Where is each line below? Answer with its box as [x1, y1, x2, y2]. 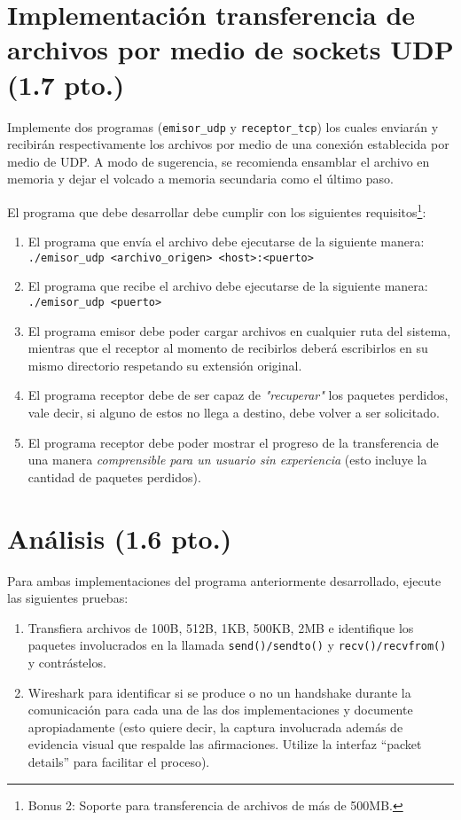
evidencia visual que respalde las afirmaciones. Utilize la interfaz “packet [27, 735, 422, 754]
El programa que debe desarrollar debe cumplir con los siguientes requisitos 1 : [7, 199, 426, 221]
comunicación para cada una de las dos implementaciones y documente [27, 700, 413, 719]
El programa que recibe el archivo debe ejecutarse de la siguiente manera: [27, 277, 428, 295]
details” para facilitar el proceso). [27, 752, 210, 770]
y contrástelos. [27, 653, 106, 671]
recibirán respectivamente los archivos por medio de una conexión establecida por [7, 135, 449, 153]
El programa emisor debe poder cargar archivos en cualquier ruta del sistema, [27, 321, 451, 340]
